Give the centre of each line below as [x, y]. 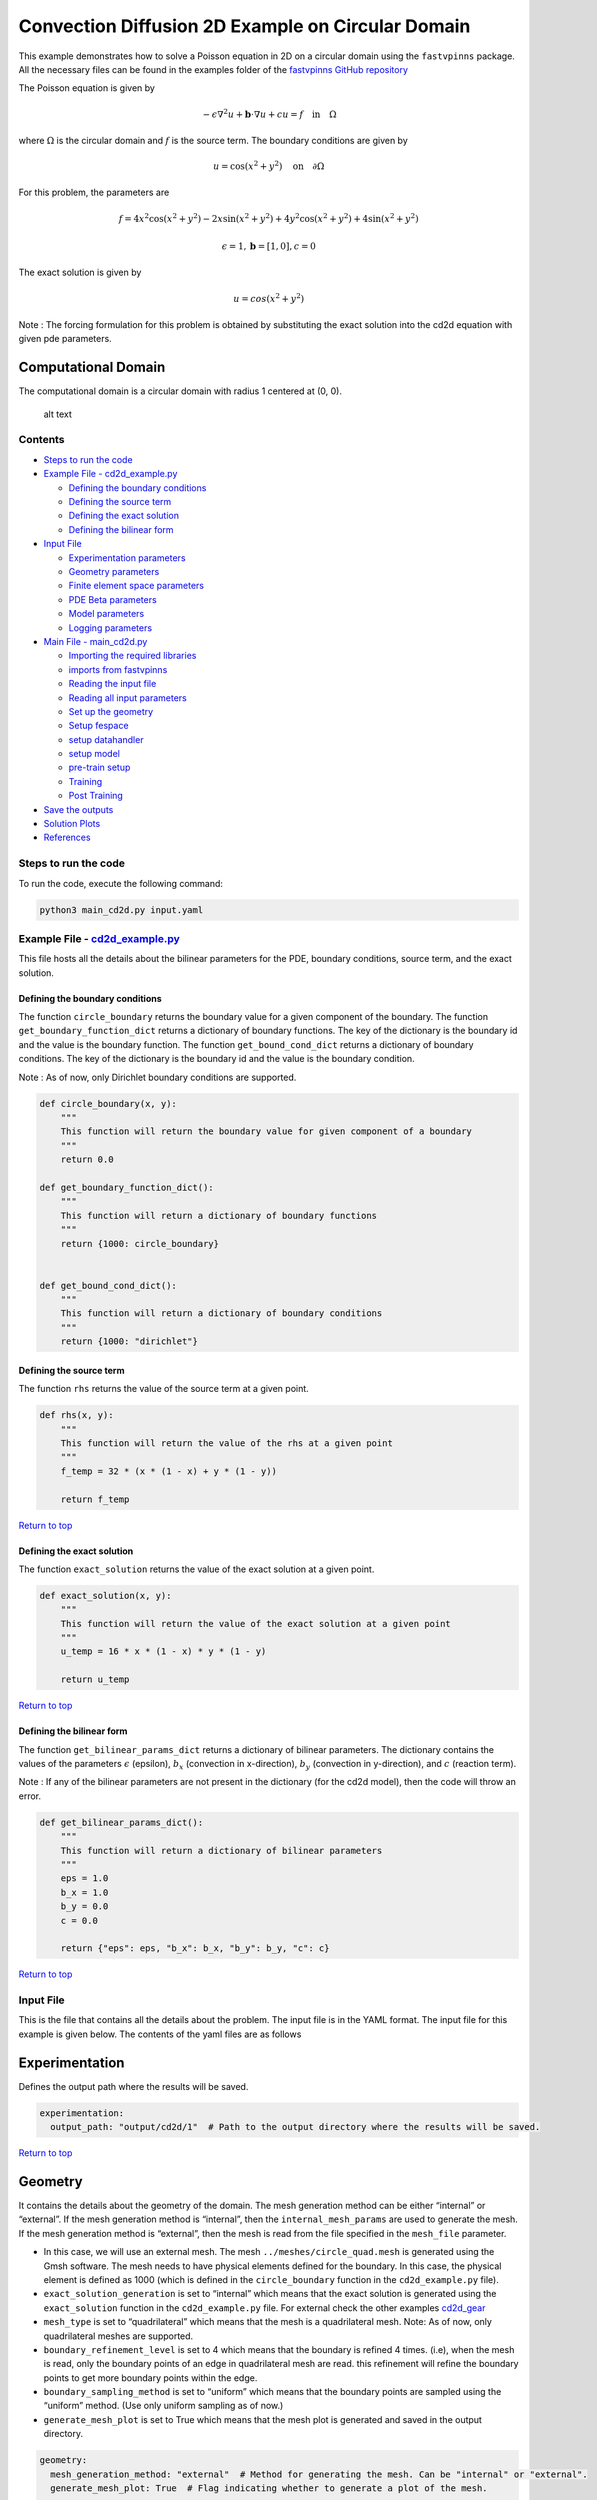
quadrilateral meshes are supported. [118, 2336]
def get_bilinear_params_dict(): [121, 1822]
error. [30, 1796]
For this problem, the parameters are [94, 192]
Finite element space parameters [136, 586]
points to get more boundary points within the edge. [150, 2377]
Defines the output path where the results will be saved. [133, 2086]
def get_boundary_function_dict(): [126, 1187]
